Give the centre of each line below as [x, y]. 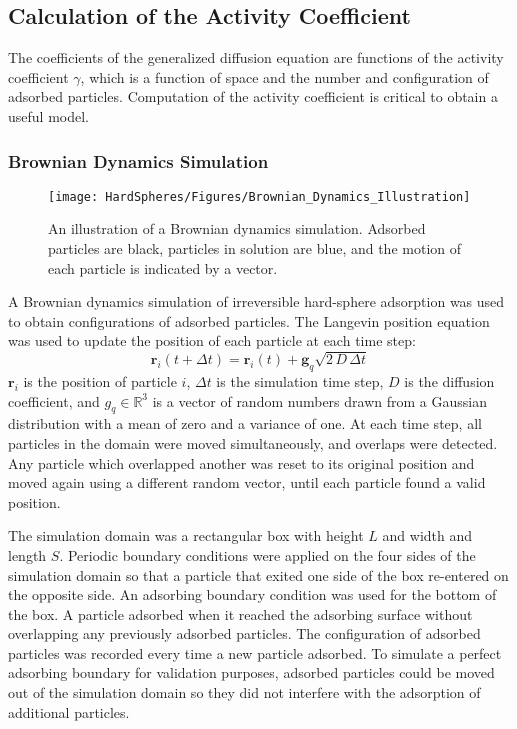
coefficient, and [54, 400]
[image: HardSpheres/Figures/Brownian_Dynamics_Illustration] [259, 196]
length [27, 554]
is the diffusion [449, 380]
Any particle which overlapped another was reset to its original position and [241, 462]
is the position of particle [100, 380]
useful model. [48, 115]
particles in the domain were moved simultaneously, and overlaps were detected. [253, 442]
